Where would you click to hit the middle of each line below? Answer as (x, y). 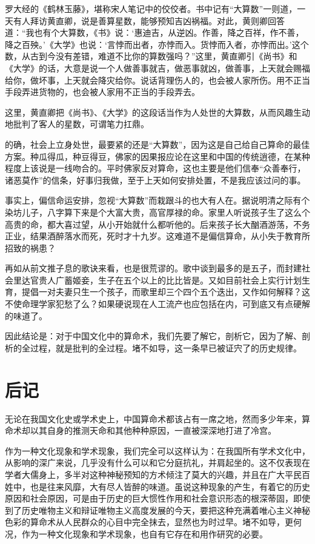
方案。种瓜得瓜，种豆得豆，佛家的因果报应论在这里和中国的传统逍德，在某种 (157, 156)
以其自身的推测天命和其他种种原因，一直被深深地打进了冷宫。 (153, 430)
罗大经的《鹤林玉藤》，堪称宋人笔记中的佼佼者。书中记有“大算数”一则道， (151, 8)
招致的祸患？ (30, 247)
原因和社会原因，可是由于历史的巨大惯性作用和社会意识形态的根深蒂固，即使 (157, 498)
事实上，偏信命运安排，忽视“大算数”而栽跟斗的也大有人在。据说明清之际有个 (157, 200)
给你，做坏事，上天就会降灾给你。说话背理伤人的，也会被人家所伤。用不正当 (157, 80)
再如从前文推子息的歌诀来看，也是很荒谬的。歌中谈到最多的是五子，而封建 (153, 268)
